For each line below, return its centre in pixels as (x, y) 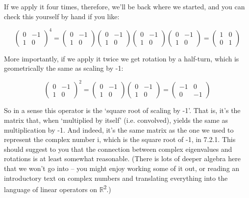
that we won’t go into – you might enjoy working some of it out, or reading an (122, 168)
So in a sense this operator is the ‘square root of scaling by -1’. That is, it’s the (122, 110)
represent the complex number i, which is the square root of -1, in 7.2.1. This (120, 139)
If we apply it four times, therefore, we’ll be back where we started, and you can (124, 6)
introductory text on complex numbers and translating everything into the (116, 178)
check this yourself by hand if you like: (62, 16)
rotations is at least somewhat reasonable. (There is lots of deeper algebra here (122, 158)
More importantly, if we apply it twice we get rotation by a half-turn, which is (122, 58)
